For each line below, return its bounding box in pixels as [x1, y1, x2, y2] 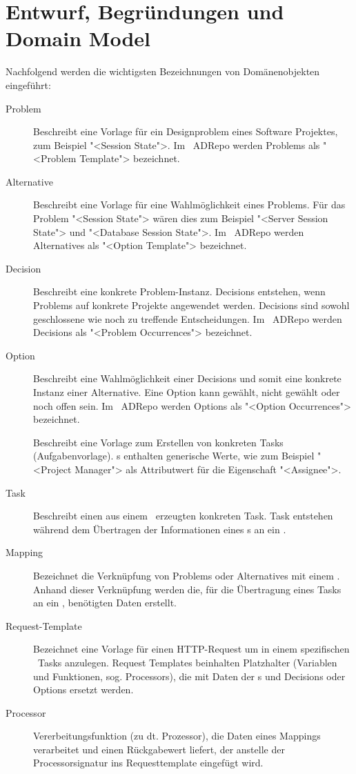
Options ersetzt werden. [33, 682, 134, 697]
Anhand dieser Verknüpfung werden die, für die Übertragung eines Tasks [33, 582, 342, 596]
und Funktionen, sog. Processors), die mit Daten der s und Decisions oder [33, 668, 346, 683]
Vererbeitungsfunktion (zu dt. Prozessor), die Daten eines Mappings [33, 728, 321, 743]
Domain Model [6, 24, 150, 52]
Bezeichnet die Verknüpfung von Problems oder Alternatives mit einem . [33, 568, 340, 582]
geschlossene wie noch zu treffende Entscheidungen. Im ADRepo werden [33, 311, 342, 326]
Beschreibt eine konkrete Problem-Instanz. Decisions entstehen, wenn [33, 284, 326, 299]
